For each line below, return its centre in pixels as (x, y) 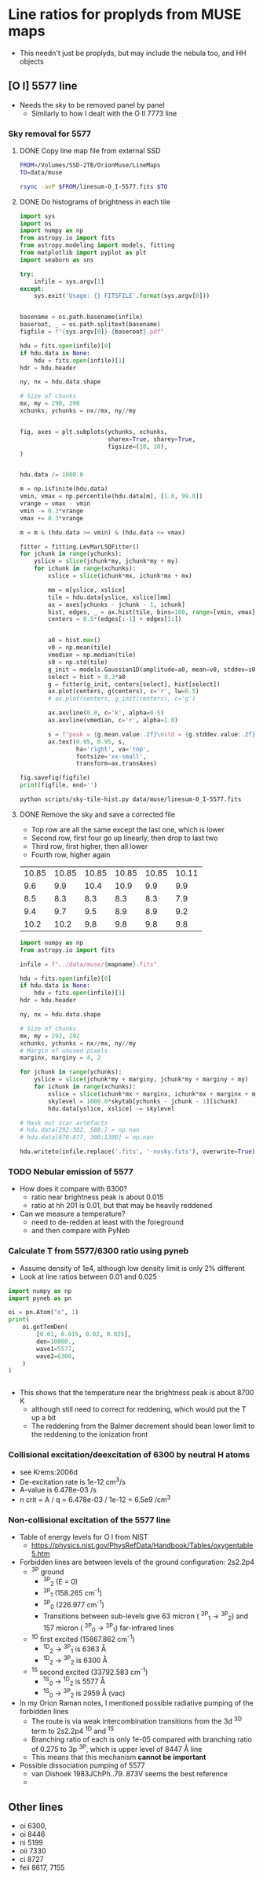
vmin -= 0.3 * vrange (51, 511)
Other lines (36, 1807)
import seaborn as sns (57, 260)
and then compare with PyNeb (80, 1231)
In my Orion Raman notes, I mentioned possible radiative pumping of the (136, 1703)
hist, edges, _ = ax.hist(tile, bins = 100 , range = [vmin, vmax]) (153, 612)
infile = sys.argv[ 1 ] (69, 281)
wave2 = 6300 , (56, 1356)
